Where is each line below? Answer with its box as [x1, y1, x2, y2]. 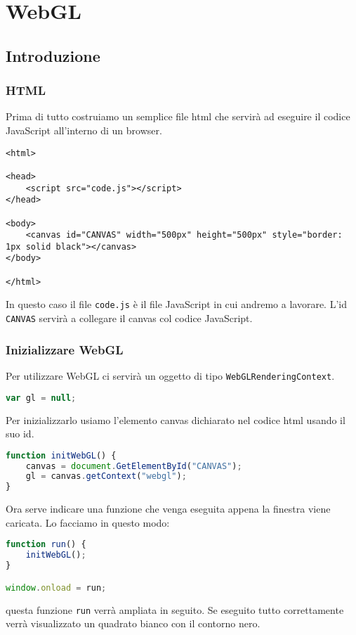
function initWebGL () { [6, 450, 117, 461]
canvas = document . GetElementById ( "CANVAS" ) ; [25, 461, 242, 471]
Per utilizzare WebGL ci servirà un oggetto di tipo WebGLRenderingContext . [6, 368, 335, 383]
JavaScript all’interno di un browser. [6, 122, 162, 137]
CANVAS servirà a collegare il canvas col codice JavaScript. [6, 311, 253, 326]
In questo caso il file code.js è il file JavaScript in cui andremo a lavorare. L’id [6, 297, 347, 312]
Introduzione [6, 44, 100, 66]
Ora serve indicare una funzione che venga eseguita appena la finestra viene [6, 501, 331, 516]
